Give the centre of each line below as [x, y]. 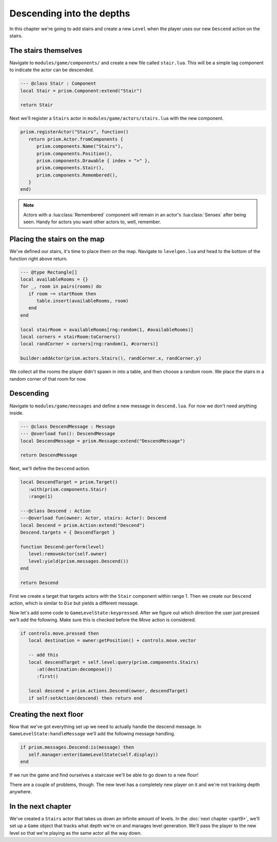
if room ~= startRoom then [62, 293]
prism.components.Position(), [75, 153]
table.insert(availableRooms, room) [83, 301]
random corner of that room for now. [48, 379]
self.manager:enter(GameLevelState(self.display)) [93, 755]
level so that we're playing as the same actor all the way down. [76, 833]
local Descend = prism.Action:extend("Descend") [83, 525]
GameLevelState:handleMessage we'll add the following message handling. [92, 734]
